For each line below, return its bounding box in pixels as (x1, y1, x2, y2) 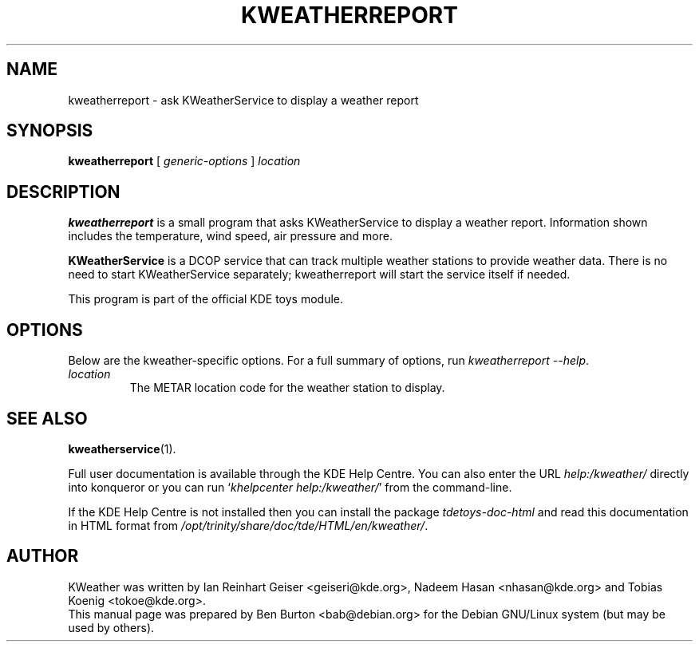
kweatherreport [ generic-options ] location (68, 154, 301, 168)
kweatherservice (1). (68, 441, 176, 456)
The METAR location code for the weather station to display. (129, 381, 445, 395)
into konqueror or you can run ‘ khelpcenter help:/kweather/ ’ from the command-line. (68, 480, 512, 494)
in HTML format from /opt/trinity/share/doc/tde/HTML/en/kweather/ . (68, 518, 428, 532)
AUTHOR (6, 546, 79, 567)
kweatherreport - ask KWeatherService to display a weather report (68, 93, 419, 107)
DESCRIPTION (6, 181, 120, 202)
